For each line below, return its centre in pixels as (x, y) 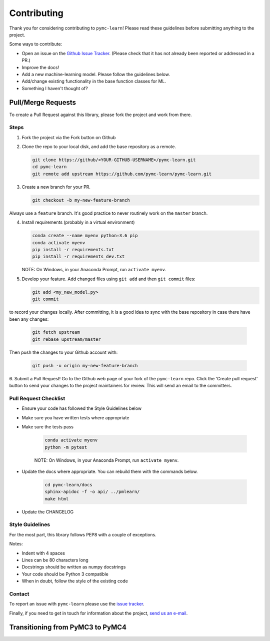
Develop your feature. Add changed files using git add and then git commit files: (108, 279)
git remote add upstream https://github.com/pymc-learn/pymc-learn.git (122, 174)
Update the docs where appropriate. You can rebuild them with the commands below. (110, 471)
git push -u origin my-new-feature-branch (85, 366)
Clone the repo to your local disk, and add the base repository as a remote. (99, 147)
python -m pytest (66, 447)
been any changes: (29, 319)
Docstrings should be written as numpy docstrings (74, 567)
